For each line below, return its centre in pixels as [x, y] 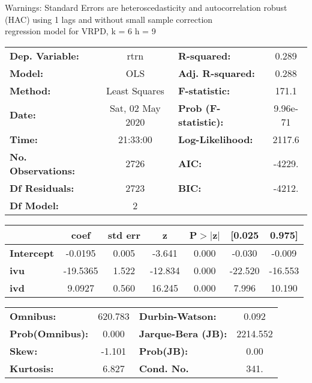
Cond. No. [164, 368]
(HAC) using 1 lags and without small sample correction [109, 19]
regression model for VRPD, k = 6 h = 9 [80, 31]
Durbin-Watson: [178, 316]
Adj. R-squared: [216, 73]
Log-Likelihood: [215, 139]
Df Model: [34, 205]
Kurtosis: [32, 368]
